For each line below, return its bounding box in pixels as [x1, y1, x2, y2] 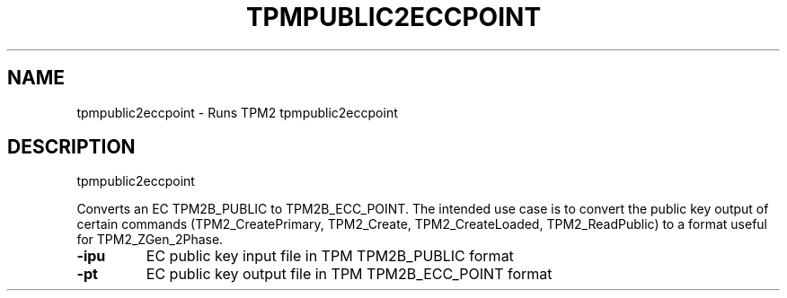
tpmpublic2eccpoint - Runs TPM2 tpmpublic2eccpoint [76, 104, 398, 120]
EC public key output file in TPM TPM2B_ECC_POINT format [146, 265, 553, 284]
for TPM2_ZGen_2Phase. [76, 232, 224, 248]
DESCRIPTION [7, 136, 136, 159]
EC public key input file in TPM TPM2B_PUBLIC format [146, 247, 514, 266]
